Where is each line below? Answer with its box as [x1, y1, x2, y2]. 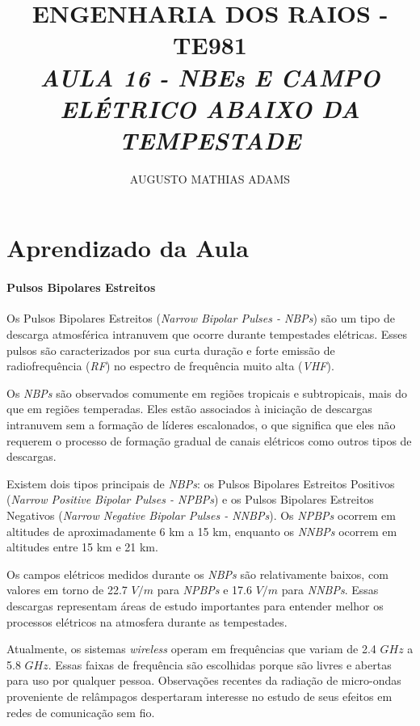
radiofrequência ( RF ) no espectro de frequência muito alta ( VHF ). [6, 357, 334, 374]
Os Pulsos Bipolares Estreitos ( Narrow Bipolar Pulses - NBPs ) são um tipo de [6, 310, 395, 327]
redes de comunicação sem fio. [6, 703, 155, 720]
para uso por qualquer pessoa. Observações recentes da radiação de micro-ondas [6, 672, 401, 689]
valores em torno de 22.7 [6, 581, 128, 598]
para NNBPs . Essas [281, 581, 379, 598]
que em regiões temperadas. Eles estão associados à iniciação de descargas [6, 400, 372, 417]
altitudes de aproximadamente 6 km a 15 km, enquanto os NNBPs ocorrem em [6, 522, 397, 539]
